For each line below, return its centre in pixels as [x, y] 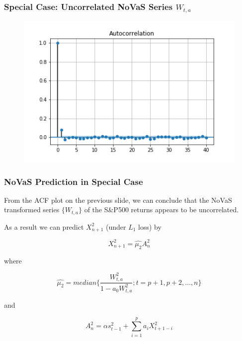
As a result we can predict [44, 226]
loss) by [150, 226]
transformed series [32, 210]
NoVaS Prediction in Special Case [74, 181]
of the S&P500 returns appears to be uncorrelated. [161, 210]
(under [116, 226]
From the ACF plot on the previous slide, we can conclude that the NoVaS [118, 200]
